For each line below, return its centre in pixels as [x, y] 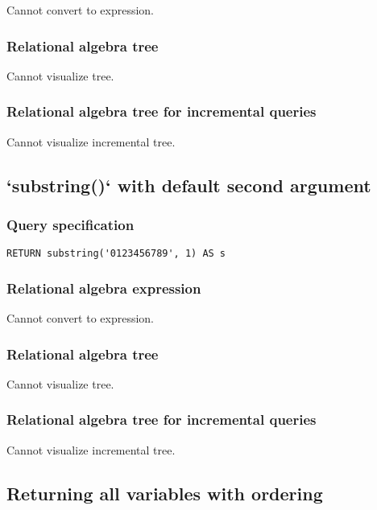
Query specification [70, 224]
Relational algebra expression [104, 288]
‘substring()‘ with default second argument [189, 185]
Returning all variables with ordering [165, 493]
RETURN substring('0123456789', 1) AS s [116, 254]
